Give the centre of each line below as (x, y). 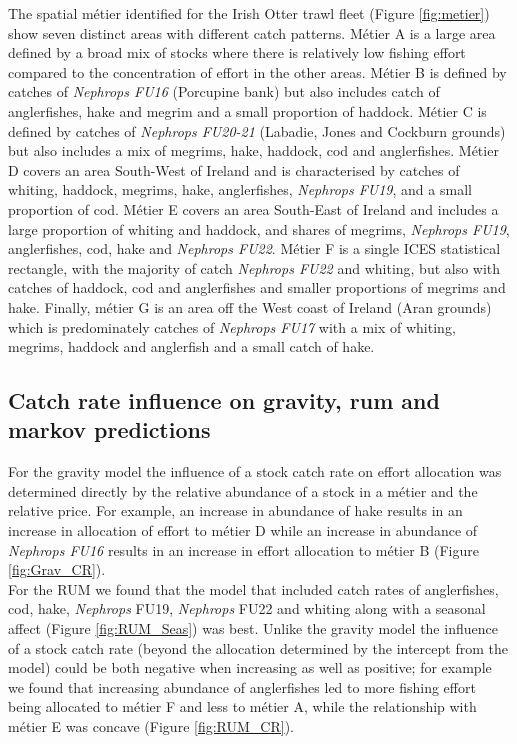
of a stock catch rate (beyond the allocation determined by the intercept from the (258, 647)
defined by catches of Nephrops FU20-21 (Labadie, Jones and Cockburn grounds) (257, 130)
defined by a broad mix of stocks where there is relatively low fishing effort (237, 52)
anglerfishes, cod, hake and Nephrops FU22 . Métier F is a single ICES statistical (254, 248)
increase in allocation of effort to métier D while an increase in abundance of (243, 530)
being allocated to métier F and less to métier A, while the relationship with (242, 706)
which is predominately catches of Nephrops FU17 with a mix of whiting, (232, 326)
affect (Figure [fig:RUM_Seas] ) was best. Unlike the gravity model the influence (253, 628)
